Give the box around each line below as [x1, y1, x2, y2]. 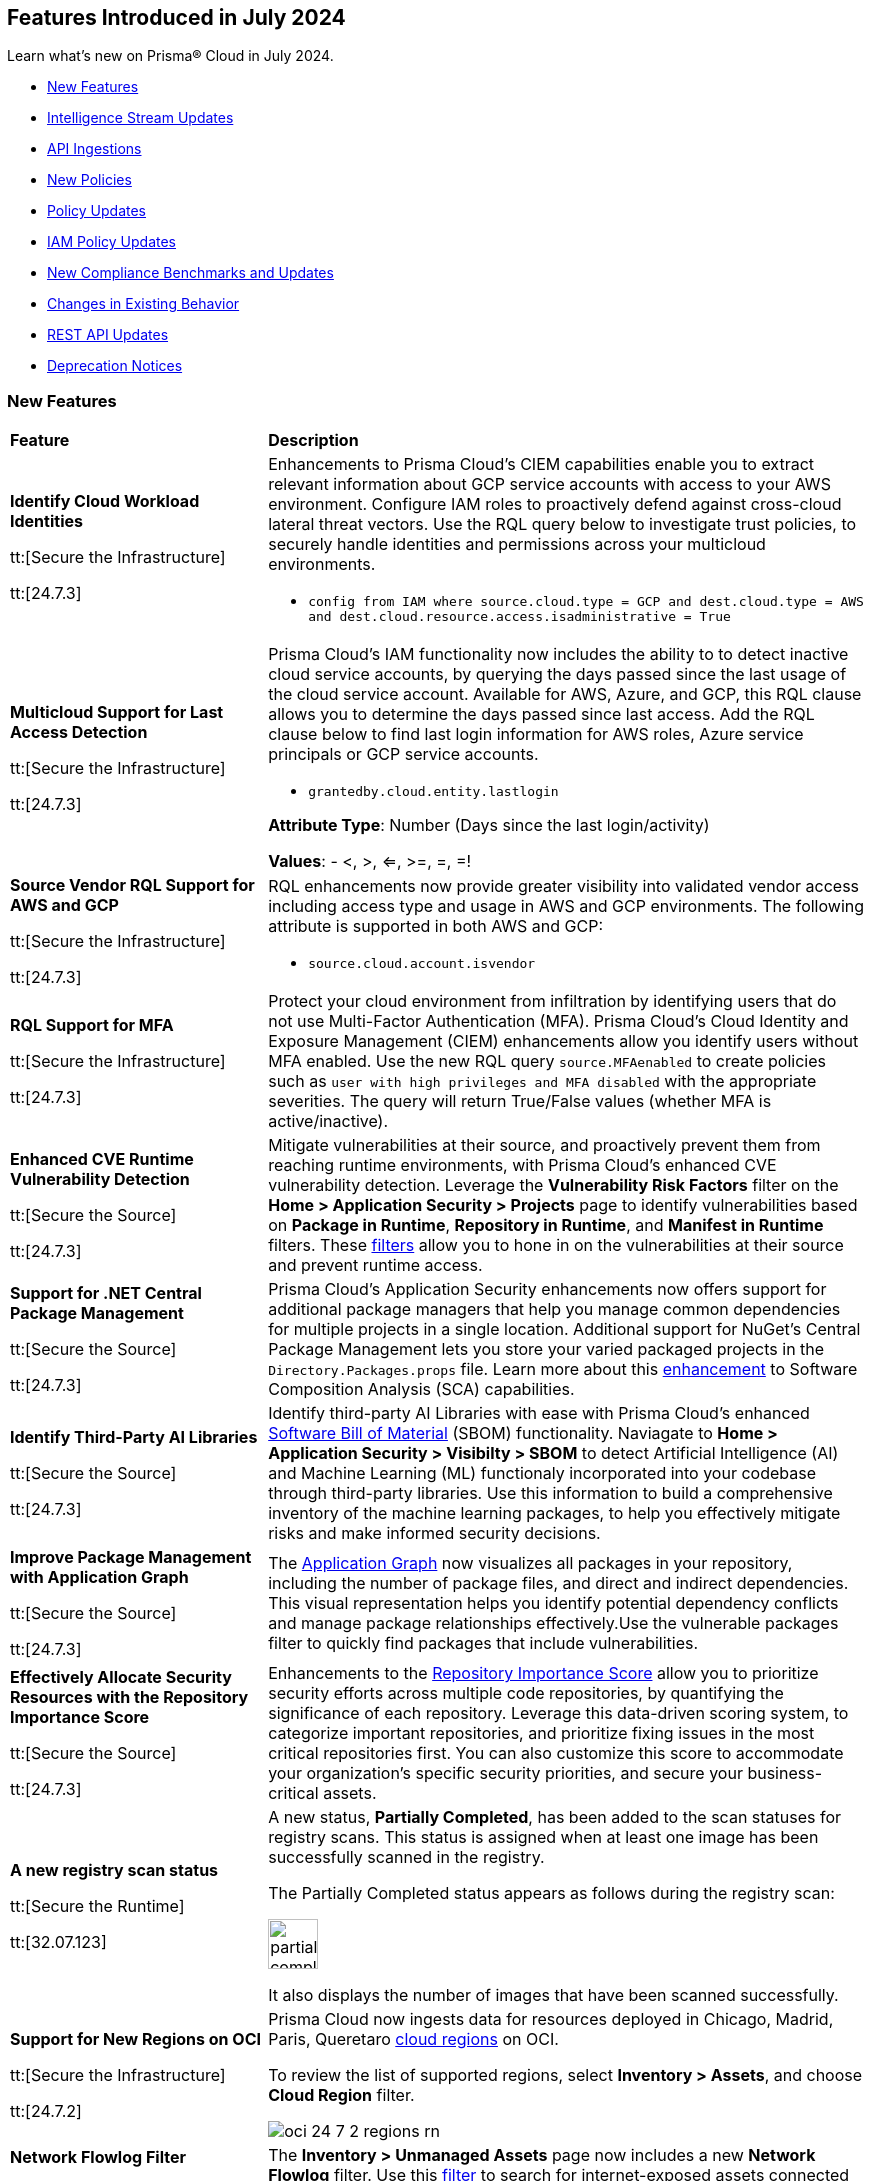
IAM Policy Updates [47, 233, 176, 251]
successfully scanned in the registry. [268, 1847, 545, 1868]
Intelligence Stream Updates [47, 109, 234, 127]
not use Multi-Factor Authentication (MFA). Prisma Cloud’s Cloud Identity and [268, 1011, 849, 1032]
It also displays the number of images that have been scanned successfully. [268, 1985, 839, 2006]
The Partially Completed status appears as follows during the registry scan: [268, 1883, 835, 1904]
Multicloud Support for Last [10, 701, 224, 722]
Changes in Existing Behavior [47, 295, 240, 313]
